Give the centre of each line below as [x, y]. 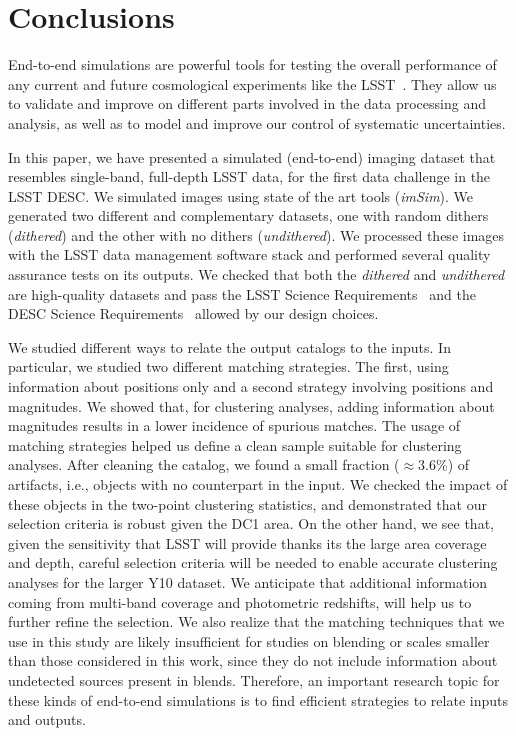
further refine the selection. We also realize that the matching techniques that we [256, 621]
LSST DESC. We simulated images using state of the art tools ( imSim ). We [241, 195]
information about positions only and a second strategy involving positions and [251, 386]
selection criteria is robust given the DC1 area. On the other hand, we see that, [251, 523]
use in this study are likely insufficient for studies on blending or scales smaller [249, 640]
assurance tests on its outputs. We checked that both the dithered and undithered [256, 274]
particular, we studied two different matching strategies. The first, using [228, 366]
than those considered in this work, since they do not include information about [253, 660]
